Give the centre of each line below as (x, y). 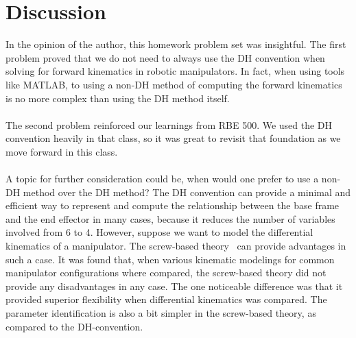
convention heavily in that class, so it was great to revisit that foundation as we (173, 138)
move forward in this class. (62, 151)
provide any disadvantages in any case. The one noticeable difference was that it (174, 286)
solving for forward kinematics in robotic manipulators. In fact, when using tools (175, 71)
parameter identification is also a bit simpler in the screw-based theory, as (161, 313)
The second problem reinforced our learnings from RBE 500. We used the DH (169, 124)
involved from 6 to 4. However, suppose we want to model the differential (159, 232)
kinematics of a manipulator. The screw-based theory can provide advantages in (176, 246)
